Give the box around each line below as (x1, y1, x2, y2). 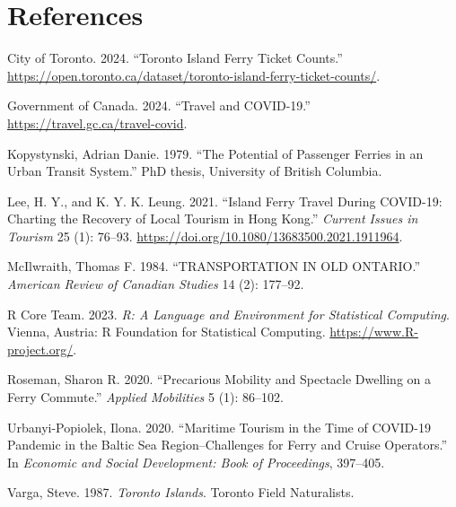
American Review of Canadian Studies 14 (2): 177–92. (7, 275, 304, 293)
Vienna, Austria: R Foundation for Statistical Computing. (7, 322, 326, 341)
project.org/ (7, 339, 74, 358)
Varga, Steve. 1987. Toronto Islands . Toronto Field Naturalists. (7, 483, 355, 502)
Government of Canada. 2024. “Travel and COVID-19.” (7, 96, 311, 115)
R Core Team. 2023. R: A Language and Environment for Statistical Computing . (7, 304, 450, 323)
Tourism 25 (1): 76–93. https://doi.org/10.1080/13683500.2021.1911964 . (7, 226, 403, 245)
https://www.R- (329, 322, 418, 341)
